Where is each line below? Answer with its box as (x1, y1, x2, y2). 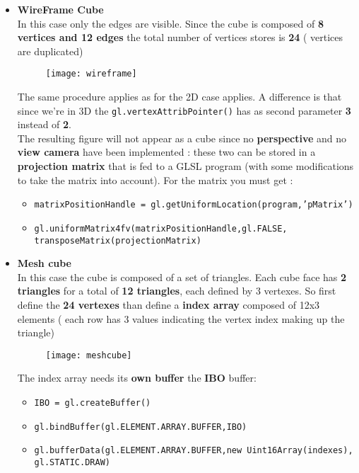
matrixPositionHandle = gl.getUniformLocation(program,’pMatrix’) (34, 200, 353, 210)
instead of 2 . (17, 117, 72, 132)
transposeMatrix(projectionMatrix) (34, 235, 201, 246)
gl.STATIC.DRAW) (34, 457, 110, 467)
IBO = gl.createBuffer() (34, 398, 151, 409)
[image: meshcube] (45, 350, 132, 360)
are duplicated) (17, 43, 83, 58)
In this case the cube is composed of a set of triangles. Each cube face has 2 (17, 269, 347, 284)
